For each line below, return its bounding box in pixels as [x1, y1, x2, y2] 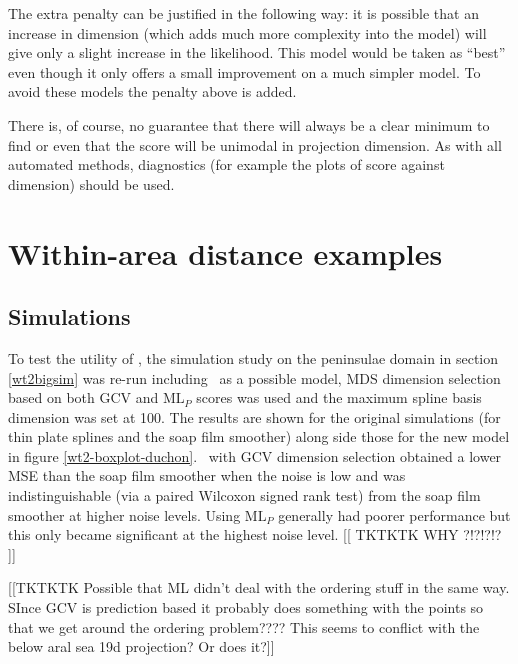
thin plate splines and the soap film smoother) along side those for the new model [8, 426, 510, 447]
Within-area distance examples [8, 232, 443, 273]
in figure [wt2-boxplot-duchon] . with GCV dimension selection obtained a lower [8, 445, 502, 466]
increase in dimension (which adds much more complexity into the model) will [8, 22, 487, 43]
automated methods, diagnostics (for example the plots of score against [8, 154, 445, 175]
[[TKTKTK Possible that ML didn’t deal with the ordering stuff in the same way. [8, 577, 510, 598]
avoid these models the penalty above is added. [8, 81, 297, 102]
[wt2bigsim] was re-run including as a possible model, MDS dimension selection [8, 367, 501, 388]
